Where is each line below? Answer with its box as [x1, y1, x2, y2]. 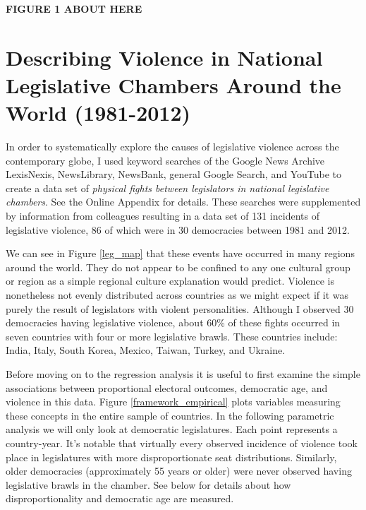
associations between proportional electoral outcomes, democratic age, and [6, 380, 328, 395]
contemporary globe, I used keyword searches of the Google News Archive [6, 153, 325, 167]
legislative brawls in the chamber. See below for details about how [6, 477, 291, 492]
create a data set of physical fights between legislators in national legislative [6, 180, 329, 195]
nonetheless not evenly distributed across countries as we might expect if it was [6, 287, 349, 302]
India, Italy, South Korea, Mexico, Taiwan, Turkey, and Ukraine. [6, 343, 286, 357]
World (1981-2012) [6, 98, 191, 127]
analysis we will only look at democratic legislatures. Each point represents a [6, 422, 338, 437]
